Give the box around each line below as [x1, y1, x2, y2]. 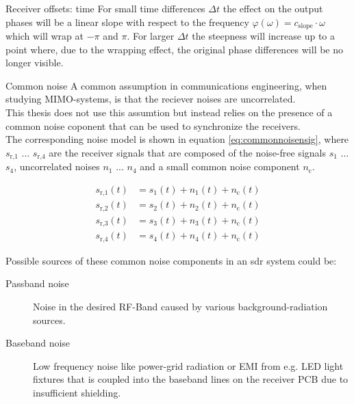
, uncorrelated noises [14, 159, 100, 174]
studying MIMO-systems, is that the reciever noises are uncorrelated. [5, 92, 296, 106]
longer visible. [5, 55, 64, 70]
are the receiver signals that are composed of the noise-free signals [49, 145, 326, 159]
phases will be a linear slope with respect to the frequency [5, 14, 249, 29]
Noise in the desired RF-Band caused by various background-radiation [33, 299, 328, 313]
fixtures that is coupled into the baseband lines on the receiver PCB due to [33, 372, 349, 386]
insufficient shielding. [33, 385, 121, 399]
